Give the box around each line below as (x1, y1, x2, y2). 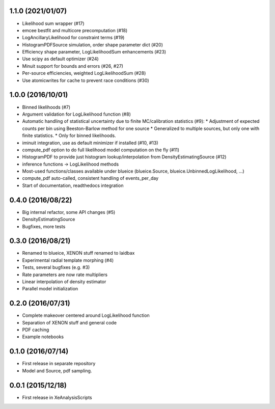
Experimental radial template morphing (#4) (22, 257, 114, 263)
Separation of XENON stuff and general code (22, 319, 117, 325)
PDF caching (22, 326, 49, 333)
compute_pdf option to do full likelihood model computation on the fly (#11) (22, 147, 180, 153)
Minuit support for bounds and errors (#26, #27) (22, 63, 123, 69)
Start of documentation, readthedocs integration (22, 182, 124, 188)
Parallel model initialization (22, 286, 78, 292)
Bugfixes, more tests (22, 223, 66, 229)
